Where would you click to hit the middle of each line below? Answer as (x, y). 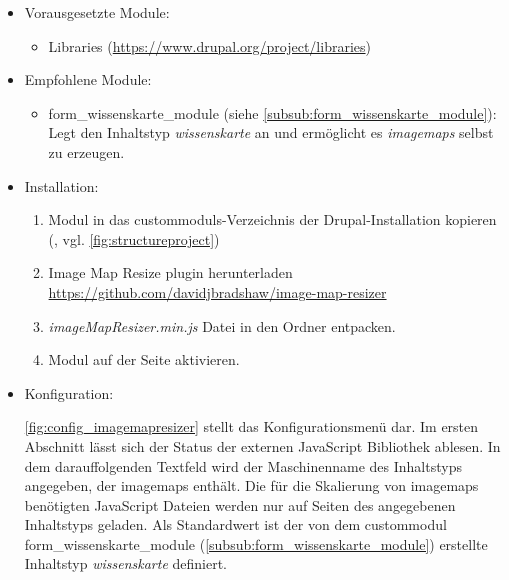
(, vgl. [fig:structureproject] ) (134, 238)
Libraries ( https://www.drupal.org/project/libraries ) (209, 45)
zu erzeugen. (86, 151)
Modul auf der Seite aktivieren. (144, 359)
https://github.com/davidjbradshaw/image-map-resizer (217, 291)
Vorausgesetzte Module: (97, 12)
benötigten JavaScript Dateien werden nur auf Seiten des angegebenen (240, 504)
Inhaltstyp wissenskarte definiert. (126, 563)
